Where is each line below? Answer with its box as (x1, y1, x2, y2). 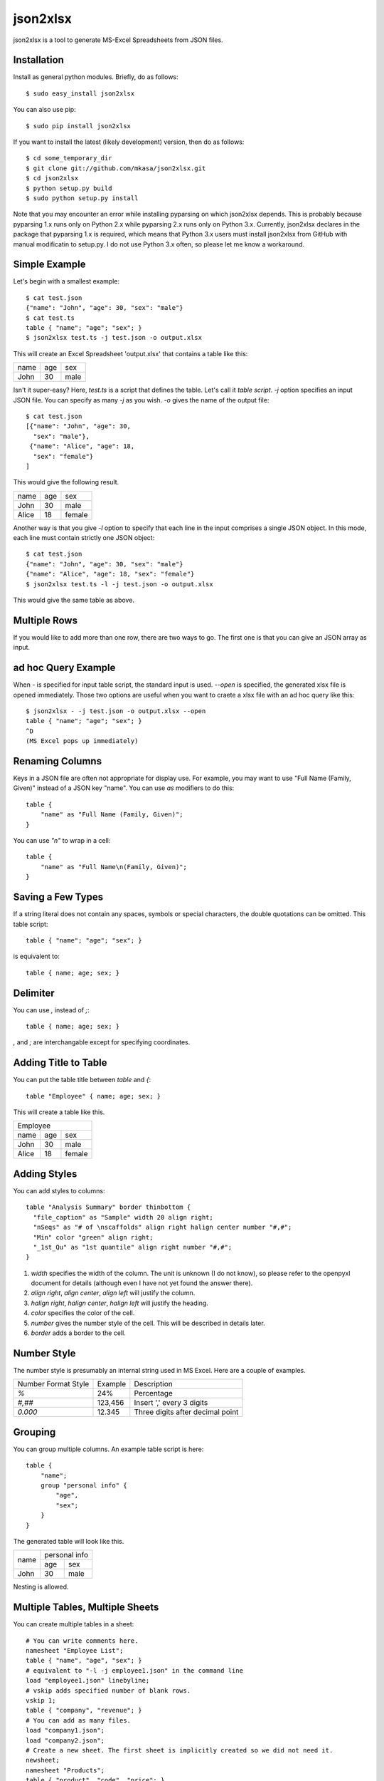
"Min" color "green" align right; (33, 1233, 154, 1241)
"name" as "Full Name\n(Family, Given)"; (40, 863, 188, 871)
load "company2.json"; (26, 1736, 105, 1745)
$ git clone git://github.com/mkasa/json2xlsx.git (26, 164, 206, 172)
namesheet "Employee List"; (26, 1646, 124, 1655)
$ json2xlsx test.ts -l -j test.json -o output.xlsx (26, 580, 213, 588)
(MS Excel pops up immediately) (26, 737, 139, 745)
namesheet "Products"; (26, 1766, 105, 1774)
